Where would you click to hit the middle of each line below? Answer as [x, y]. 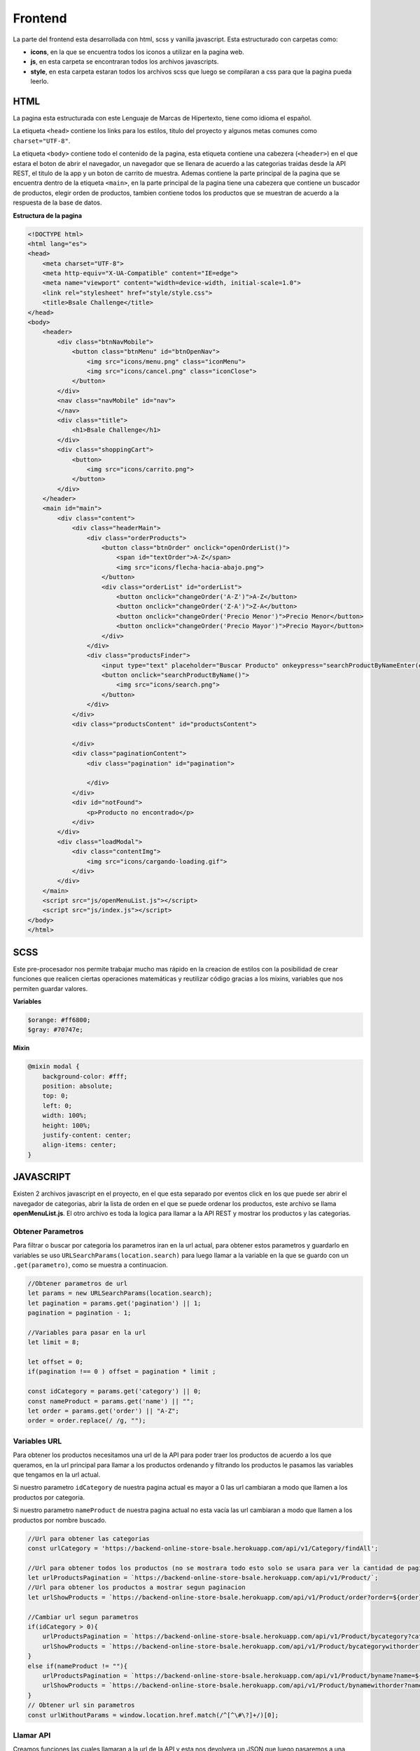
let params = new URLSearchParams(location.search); [120, 1293]
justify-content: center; [87, 1135]
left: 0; [57, 1106]
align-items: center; [79, 1145]
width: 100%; [65, 1116]
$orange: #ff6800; [59, 1020]
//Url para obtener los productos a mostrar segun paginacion [136, 1587]
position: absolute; [78, 1086]
